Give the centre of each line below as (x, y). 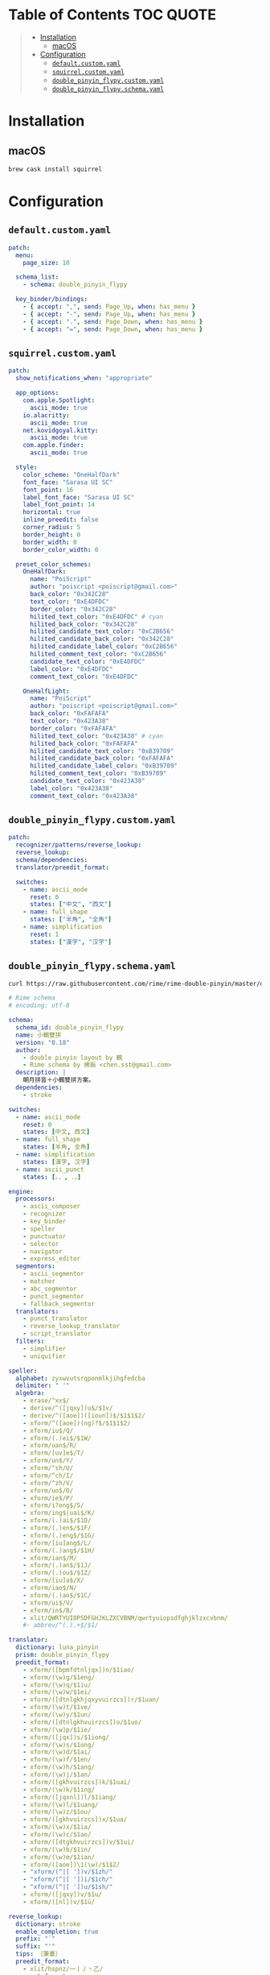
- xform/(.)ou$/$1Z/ (57, 1573)
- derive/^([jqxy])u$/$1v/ (68, 1408)
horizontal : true (52, 512)
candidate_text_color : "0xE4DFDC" (88, 661)
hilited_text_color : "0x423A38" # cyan (96, 736)
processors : (36, 1199)
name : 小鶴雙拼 (39, 1035)
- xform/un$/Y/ (48, 1461)
